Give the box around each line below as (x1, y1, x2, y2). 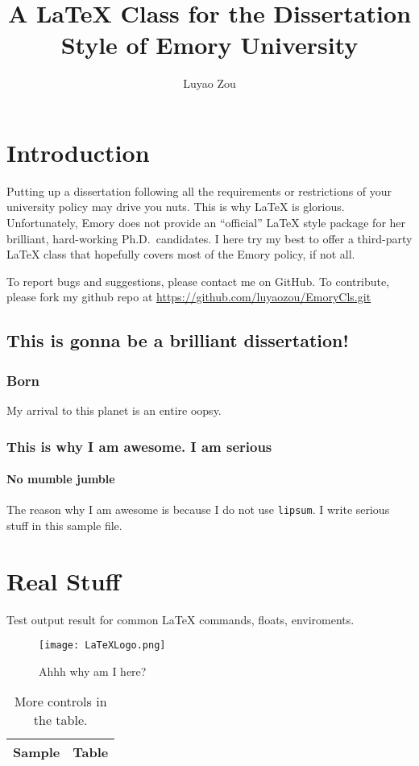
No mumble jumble (6, 470, 115, 487)
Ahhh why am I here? (39, 662, 147, 679)
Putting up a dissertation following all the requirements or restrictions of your (6, 182, 392, 199)
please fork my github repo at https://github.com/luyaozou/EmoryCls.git (6, 288, 371, 305)
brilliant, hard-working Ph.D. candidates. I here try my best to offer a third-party (6, 230, 413, 246)
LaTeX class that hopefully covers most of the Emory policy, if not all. (6, 246, 355, 263)
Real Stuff (6, 564, 121, 597)
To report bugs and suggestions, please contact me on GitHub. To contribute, (6, 272, 390, 289)
